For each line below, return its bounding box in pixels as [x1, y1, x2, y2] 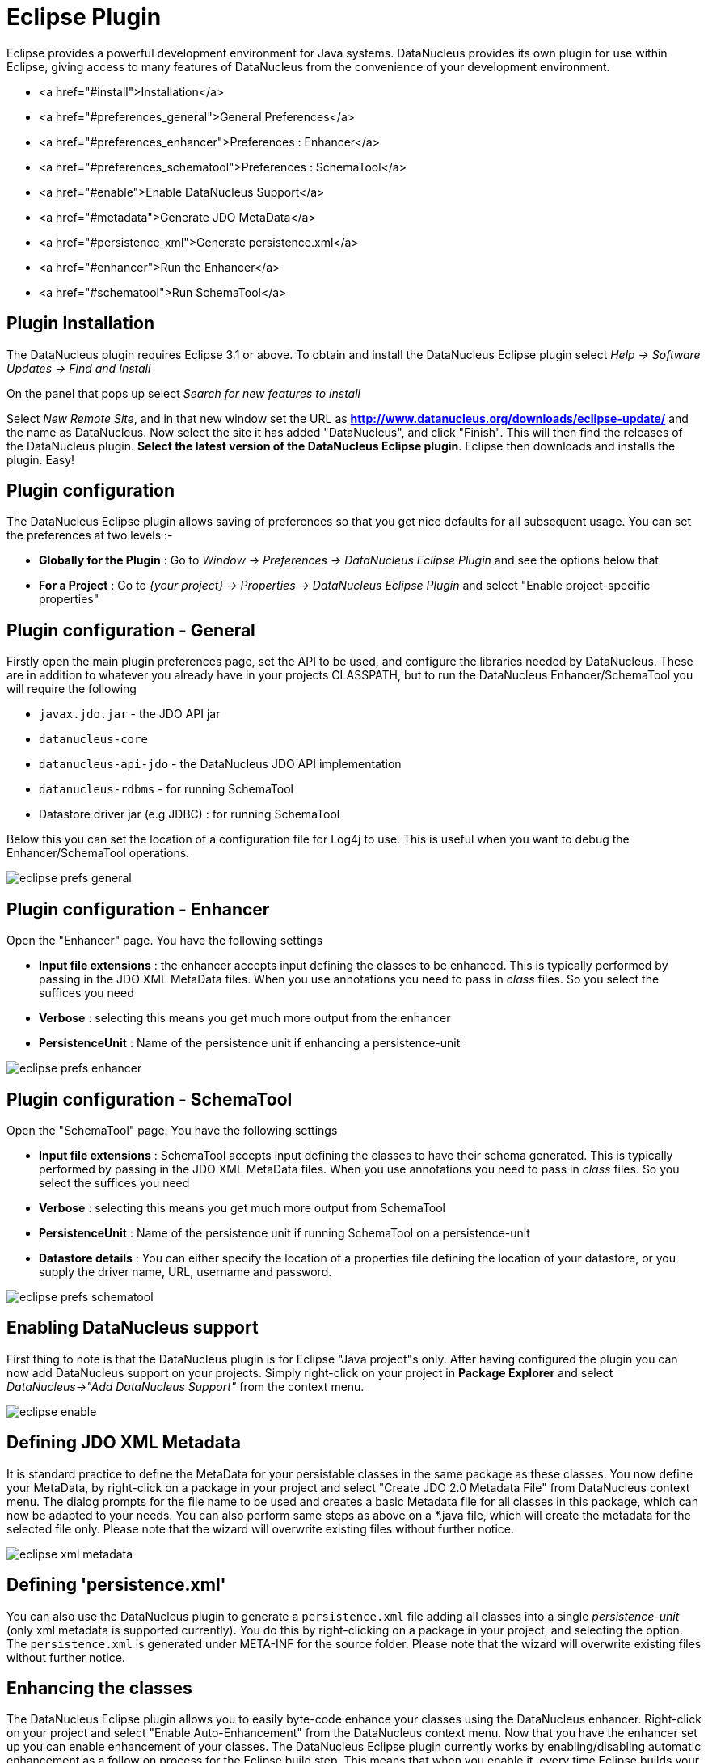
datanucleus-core [39, 733, 148, 746]
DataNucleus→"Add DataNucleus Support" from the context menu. [6, 1379, 365, 1393]
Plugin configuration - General [6, 619, 255, 641]
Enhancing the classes [6, 1677, 192, 1698]
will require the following [6, 682, 137, 696]
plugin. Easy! [6, 452, 75, 467]
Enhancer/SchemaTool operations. [6, 846, 190, 860]
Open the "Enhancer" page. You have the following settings [6, 933, 323, 948]
